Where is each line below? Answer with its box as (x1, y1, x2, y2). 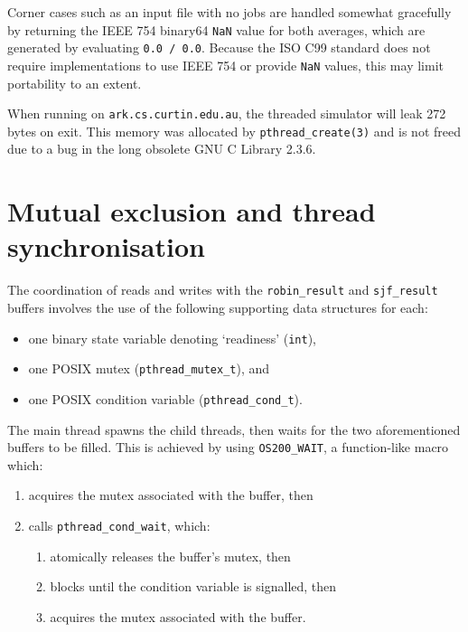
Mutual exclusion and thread (7, 193, 376, 230)
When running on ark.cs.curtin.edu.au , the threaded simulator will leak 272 (7, 104, 446, 123)
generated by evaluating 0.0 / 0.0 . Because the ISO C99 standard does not (7, 38, 431, 57)
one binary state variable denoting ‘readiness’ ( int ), (28, 328, 316, 347)
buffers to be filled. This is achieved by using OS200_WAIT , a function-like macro (7, 438, 449, 457)
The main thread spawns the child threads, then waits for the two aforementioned (7, 420, 461, 439)
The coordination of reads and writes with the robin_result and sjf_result (7, 280, 438, 299)
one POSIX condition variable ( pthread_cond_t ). (28, 389, 303, 408)
